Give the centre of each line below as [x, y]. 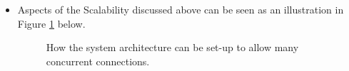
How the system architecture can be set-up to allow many [172, 47]
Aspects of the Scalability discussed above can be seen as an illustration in [181, 9]
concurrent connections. [98, 61]
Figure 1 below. [51, 23]
